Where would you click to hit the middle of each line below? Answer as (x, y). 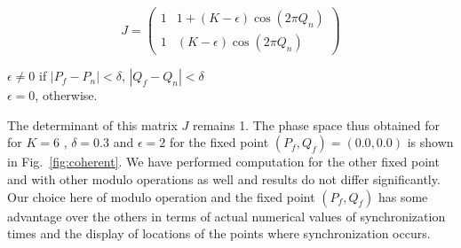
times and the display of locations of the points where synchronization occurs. (219, 233)
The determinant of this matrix (92, 124)
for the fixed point (219, 142)
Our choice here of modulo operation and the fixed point (161, 196)
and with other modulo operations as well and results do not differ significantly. (224, 178)
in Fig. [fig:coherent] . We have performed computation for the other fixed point (223, 162)
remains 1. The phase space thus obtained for (316, 124)
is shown (430, 142)
